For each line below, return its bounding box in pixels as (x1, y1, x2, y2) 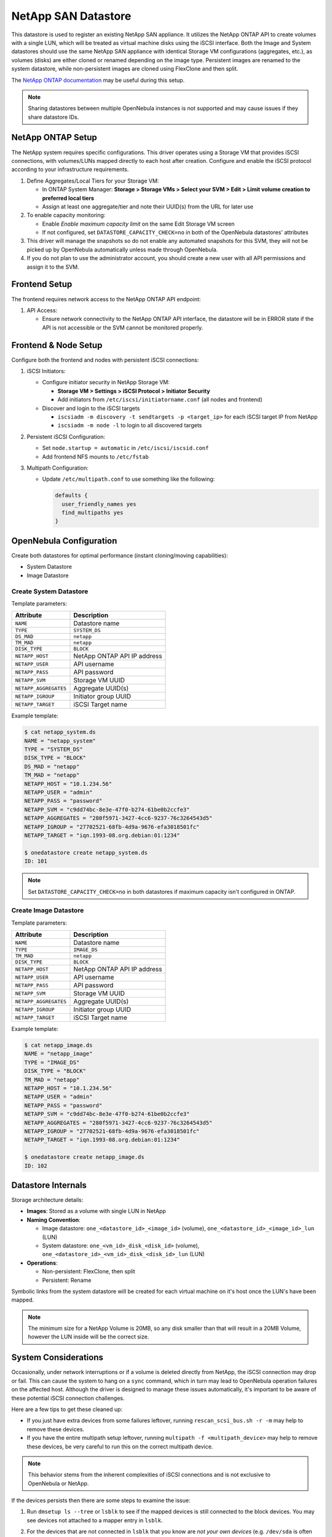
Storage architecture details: (11, 1196, 84, 1203)
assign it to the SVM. (26, 263, 79, 271)
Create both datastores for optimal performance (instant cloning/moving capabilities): (11, 551, 228, 559)
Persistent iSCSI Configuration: (26, 433, 106, 440)
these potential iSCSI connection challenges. (11, 1394, 125, 1402)
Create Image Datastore (11, 906, 84, 915)
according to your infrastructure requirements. (11, 166, 129, 173)
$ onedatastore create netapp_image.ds (24, 1153, 144, 1161)
